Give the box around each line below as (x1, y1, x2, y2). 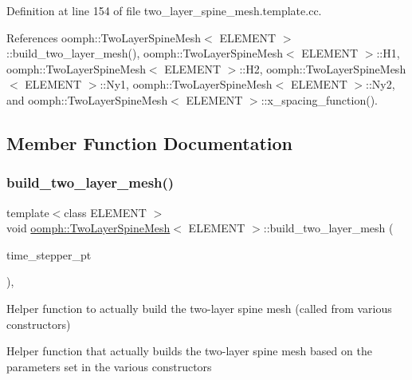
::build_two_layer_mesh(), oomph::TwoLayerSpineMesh (6, 45, 283, 61)
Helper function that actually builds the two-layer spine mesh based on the (6, 342, 372, 359)
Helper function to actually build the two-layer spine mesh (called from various (6, 299, 392, 316)
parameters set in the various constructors (6, 358, 212, 374)
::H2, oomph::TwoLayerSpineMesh (239, 60, 406, 77)
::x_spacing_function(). (261, 91, 378, 108)
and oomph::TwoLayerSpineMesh (6, 91, 168, 108)
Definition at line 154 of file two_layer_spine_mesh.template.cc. (6, 2, 322, 18)
